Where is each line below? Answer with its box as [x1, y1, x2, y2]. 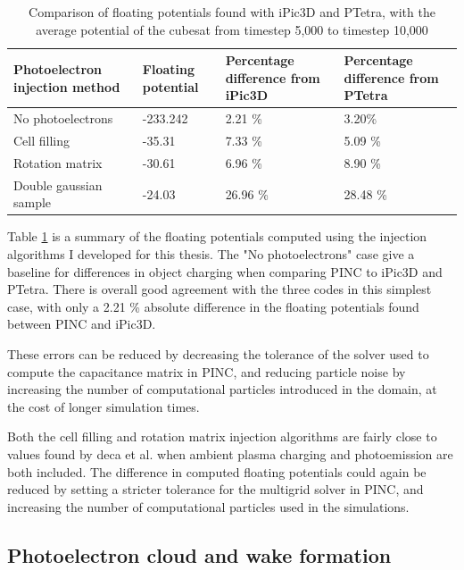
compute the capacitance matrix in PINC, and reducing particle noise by [7, 362, 406, 381]
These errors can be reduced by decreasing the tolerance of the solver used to [7, 345, 429, 363]
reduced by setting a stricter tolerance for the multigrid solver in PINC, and [7, 480, 424, 499]
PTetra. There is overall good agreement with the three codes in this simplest [7, 280, 432, 298]
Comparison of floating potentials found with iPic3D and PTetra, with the [29, 3, 435, 21]
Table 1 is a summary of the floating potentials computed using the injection [7, 227, 427, 246]
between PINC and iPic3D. [7, 314, 156, 333]
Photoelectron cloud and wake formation [7, 541, 392, 568]
